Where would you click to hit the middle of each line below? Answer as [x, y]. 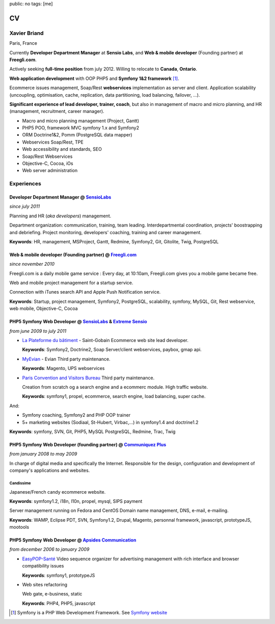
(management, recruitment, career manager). [57, 111]
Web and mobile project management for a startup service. [71, 283]
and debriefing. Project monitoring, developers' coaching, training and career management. [106, 232]
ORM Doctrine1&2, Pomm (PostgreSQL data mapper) [77, 135]
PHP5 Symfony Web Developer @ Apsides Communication [73, 540]
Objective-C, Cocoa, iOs [48, 163]
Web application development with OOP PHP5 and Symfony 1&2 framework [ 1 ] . [94, 78]
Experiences [25, 184]
